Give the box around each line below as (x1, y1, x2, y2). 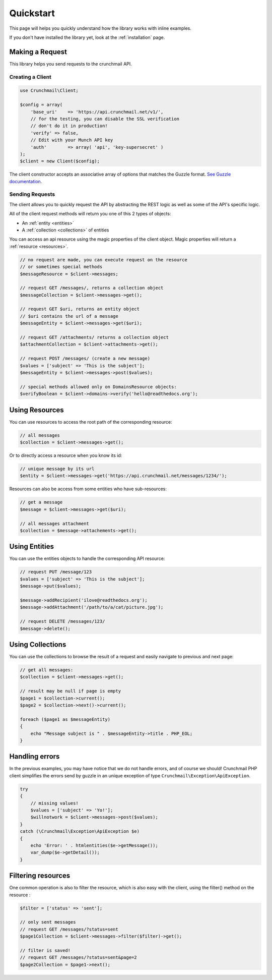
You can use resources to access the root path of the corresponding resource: (9, 419, 172, 425)
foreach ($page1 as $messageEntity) (20, 716, 111, 722)
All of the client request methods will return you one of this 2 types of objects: (9, 211, 171, 217)
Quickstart (9, 8, 55, 19)
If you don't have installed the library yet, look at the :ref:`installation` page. (9, 34, 165, 40)
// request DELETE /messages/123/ (20, 618, 105, 624)
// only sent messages (20, 919, 76, 925)
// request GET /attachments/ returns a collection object (20, 334, 169, 340)
